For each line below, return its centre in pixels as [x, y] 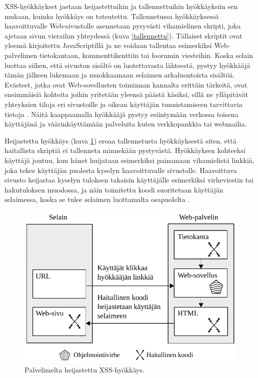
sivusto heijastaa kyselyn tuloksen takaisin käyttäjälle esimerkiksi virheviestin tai [129, 180]
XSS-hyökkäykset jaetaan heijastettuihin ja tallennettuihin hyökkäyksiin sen [121, 6]
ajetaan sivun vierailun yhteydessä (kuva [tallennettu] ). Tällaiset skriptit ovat [123, 35]
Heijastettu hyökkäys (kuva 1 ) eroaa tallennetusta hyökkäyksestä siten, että [120, 140]
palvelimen [21, 55]
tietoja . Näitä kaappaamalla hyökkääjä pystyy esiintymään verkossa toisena [121, 114]
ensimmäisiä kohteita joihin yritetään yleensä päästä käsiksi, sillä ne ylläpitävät [126, 94]
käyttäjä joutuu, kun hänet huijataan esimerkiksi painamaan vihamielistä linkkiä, [129, 160]
